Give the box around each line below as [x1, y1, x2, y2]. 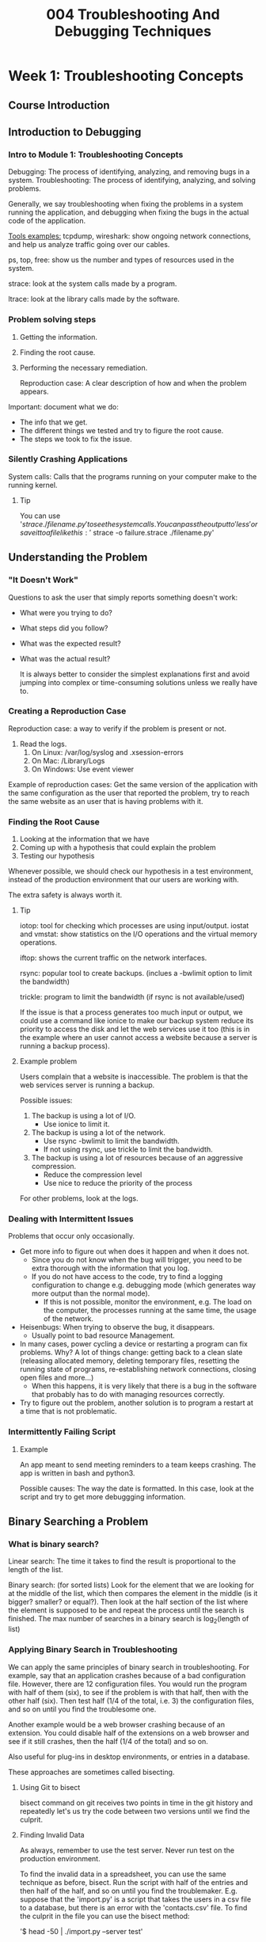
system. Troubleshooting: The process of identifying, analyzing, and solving [8, 176, 256, 185]
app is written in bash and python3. [19, 1468, 135, 1478]
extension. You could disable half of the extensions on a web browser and [8, 1728, 249, 1738]
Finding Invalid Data [19, 1830, 85, 1839]
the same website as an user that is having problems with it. [8, 796, 203, 805]
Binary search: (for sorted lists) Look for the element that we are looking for [8, 1580, 255, 1590]
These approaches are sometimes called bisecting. [8, 1767, 175, 1776]
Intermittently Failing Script [8, 1426, 116, 1437]
